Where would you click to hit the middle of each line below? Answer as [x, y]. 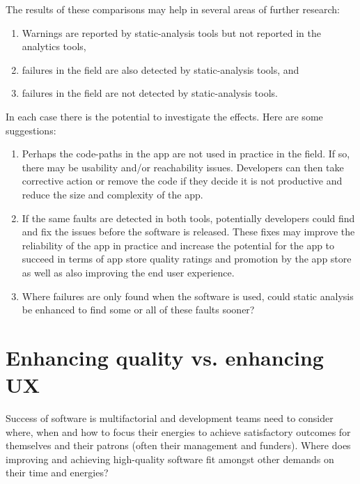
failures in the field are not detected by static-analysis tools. [150, 93]
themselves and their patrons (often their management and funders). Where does [178, 445]
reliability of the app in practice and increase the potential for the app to [178, 245]
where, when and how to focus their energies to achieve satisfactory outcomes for [178, 431]
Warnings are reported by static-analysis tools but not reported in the [172, 32]
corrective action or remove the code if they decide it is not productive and [182, 181]
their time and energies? [57, 473]
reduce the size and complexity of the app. [112, 194]
